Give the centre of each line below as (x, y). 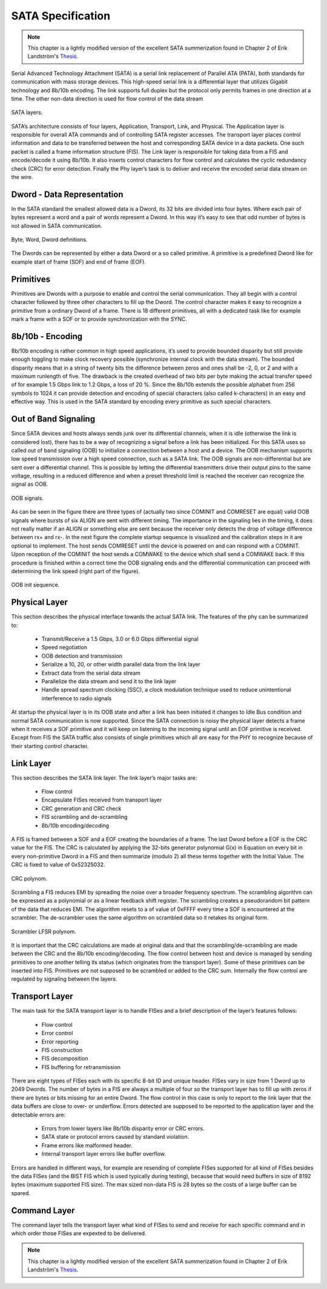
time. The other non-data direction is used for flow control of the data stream (107, 98)
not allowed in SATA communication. (57, 226)
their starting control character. (50, 746)
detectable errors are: (38, 1115)
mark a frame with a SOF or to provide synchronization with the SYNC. (99, 319)
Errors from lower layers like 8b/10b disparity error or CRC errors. (123, 1128)
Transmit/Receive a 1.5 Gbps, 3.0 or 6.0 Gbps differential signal (120, 639)
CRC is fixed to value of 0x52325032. (58, 865)
